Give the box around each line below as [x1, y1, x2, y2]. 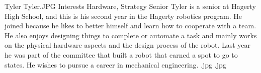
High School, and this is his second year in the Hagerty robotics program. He [5, 10, 242, 21]
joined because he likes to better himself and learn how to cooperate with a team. [5, 20, 256, 31]
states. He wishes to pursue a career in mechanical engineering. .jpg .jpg [5, 59, 226, 70]
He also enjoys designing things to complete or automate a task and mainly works [5, 30, 257, 40]
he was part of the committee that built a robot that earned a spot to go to [5, 49, 238, 60]
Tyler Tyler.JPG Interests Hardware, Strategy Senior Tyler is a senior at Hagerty [5, 1, 256, 11]
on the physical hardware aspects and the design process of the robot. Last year [5, 40, 250, 50]
